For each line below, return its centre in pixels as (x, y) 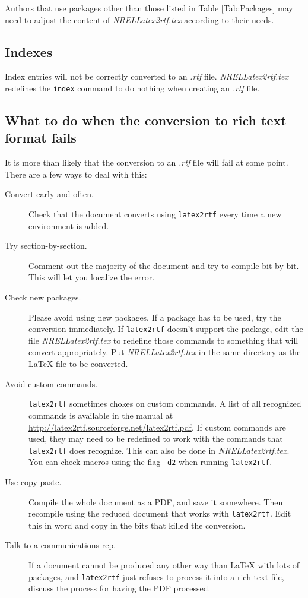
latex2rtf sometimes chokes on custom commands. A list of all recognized (165, 404)
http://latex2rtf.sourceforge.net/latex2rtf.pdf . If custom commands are (157, 427)
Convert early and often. (49, 194)
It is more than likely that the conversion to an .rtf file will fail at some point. (147, 162)
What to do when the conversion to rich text (146, 120)
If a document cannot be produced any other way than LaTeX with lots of (164, 565)
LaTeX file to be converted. (78, 364)
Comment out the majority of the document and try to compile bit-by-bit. (164, 265)
